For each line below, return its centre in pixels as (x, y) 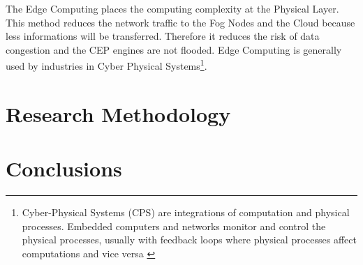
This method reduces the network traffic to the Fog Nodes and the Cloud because (180, 22)
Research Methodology (118, 113)
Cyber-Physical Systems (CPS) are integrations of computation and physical (186, 212)
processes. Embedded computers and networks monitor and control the (174, 226)
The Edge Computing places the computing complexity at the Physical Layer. (172, 8)
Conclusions (64, 168)
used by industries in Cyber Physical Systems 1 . (106, 65)
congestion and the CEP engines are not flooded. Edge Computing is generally (174, 49)
